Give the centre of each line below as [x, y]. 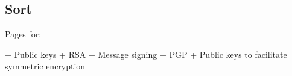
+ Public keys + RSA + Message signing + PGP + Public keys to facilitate [146, 54]
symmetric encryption [45, 66]
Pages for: [23, 34]
